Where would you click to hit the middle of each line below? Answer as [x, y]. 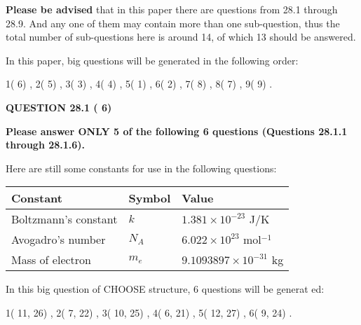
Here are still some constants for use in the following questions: [141, 168]
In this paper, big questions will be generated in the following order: [152, 60]
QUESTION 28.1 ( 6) [59, 107]
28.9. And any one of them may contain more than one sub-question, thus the [173, 23]
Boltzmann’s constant [64, 219]
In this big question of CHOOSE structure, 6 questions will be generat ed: [165, 289]
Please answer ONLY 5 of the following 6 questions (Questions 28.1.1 [177, 131]
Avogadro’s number [59, 240]
